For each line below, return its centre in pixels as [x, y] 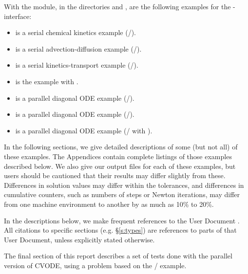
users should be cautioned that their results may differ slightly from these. [115, 175]
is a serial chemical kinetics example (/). [76, 32]
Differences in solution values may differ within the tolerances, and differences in [124, 185]
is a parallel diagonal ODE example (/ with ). [84, 130]
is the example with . [47, 81]
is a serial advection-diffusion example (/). [78, 48]
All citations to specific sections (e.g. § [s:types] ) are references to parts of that [120, 230]
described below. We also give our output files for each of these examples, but [120, 166]
